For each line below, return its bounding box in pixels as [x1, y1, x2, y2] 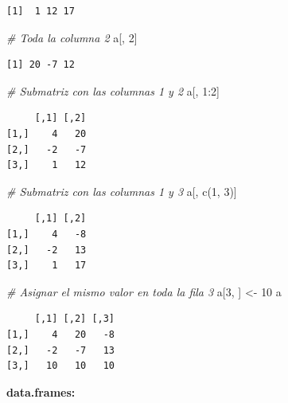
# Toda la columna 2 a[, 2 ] [6, 29, 138, 45]
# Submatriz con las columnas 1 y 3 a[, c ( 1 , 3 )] [6, 182, 237, 199]
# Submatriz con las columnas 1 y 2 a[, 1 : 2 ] [6, 82, 220, 99]
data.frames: [6, 383, 76, 400]
